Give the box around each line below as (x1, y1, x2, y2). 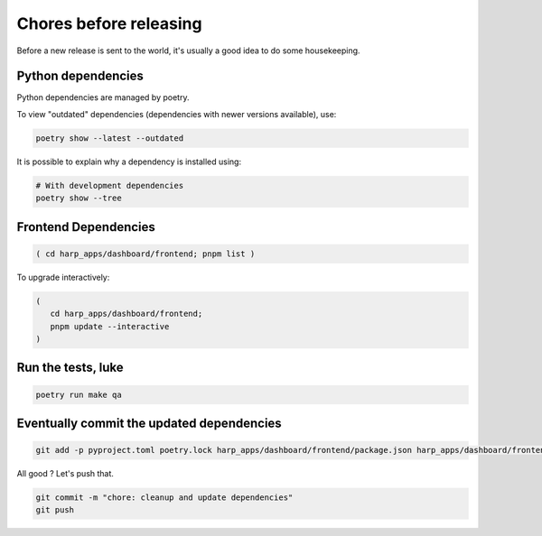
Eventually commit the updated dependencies (16, 415, 282, 430)
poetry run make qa (35, 389, 122, 400)
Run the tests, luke (16, 360, 124, 375)
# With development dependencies (35, 180, 184, 190)
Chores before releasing (16, 14, 202, 33)
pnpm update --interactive (50, 321, 170, 331)
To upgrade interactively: (16, 272, 110, 282)
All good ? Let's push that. (16, 468, 115, 479)
